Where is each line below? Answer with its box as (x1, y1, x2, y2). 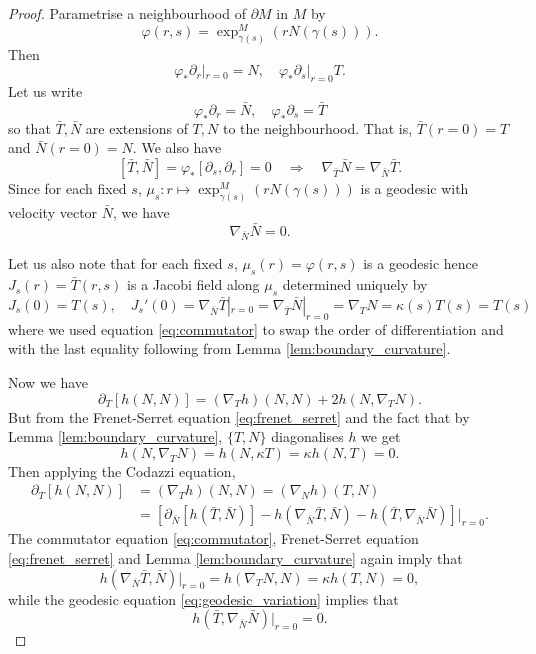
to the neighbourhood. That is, (222, 117, 413, 138)
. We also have (132, 137, 222, 158)
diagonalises (271, 426, 344, 447)
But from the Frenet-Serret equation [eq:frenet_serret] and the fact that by (8, 406, 470, 427)
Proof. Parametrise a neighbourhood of (8, 3, 246, 23)
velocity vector (8, 201, 98, 222)
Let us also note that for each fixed (8, 253, 223, 274)
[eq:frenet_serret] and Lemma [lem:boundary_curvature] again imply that (8, 547, 463, 568)
